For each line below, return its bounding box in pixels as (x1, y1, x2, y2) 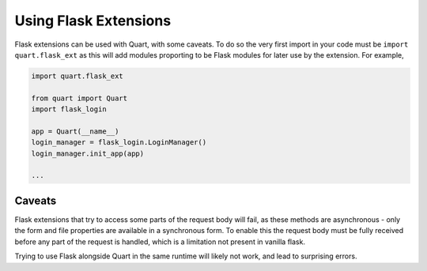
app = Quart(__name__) (31, 126, 119, 136)
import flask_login (31, 105, 107, 114)
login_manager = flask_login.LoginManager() (31, 138, 207, 147)
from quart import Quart (31, 93, 128, 103)
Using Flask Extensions (14, 12, 172, 29)
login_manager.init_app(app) (31, 149, 145, 158)
